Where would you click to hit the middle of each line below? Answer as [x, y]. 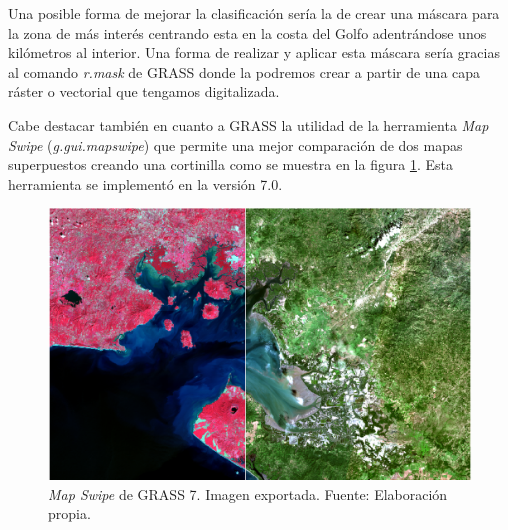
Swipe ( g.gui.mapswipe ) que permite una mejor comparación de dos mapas [235, 144]
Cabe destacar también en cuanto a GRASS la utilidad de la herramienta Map [248, 124]
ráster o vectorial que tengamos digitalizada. [144, 91]
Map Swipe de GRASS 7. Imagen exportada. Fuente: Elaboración [248, 493]
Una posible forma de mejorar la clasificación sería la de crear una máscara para [254, 13]
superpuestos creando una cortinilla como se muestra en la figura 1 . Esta [230, 164]
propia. [69, 513]
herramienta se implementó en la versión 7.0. [145, 183]
